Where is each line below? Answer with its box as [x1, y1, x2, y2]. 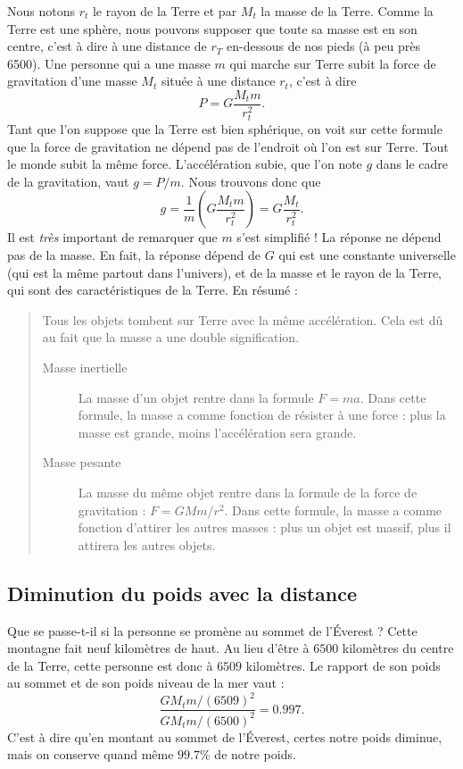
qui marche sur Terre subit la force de [229, 54, 436, 72]
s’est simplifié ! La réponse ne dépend [236, 228, 442, 247]
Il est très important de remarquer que [7, 228, 218, 247]
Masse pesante [42, 453, 121, 472]
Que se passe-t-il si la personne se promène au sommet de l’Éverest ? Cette [7, 621, 418, 639]
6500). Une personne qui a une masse [7, 54, 211, 72]
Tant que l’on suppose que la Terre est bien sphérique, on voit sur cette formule [7, 120, 442, 138]
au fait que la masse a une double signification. [42, 328, 300, 347]
